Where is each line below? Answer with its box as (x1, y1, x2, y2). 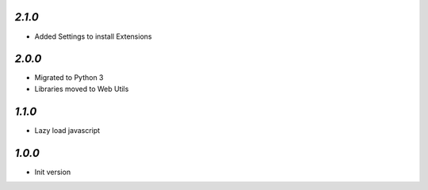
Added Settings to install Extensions (34, 32, 152, 41)
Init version (34, 167, 71, 177)
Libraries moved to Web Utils (34, 84, 129, 93)
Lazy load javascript (34, 125, 101, 135)
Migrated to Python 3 (34, 73, 104, 82)
